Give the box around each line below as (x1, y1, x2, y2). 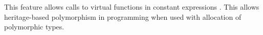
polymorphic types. (4, 21, 64, 32)
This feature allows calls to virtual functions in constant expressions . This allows (4, 2, 259, 12)
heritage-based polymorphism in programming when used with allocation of (4, 11, 242, 22)
